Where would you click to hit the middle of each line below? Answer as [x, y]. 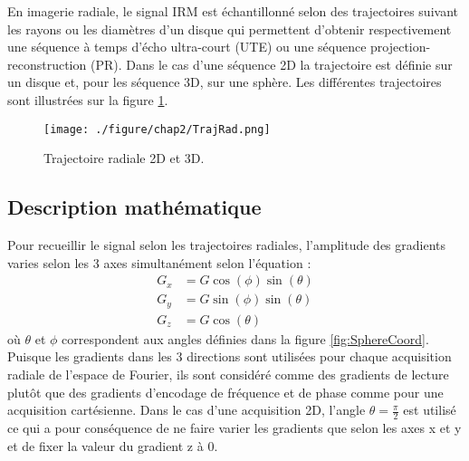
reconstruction [47, 64]
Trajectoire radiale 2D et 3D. [124, 158]
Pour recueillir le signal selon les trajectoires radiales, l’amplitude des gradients [227, 245]
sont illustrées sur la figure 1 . [88, 99]
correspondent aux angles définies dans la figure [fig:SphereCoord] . [245, 338]
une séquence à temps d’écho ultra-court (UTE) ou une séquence [187, 47]
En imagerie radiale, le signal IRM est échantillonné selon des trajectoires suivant [233, 11]
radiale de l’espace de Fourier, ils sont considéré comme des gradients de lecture [228, 374]
